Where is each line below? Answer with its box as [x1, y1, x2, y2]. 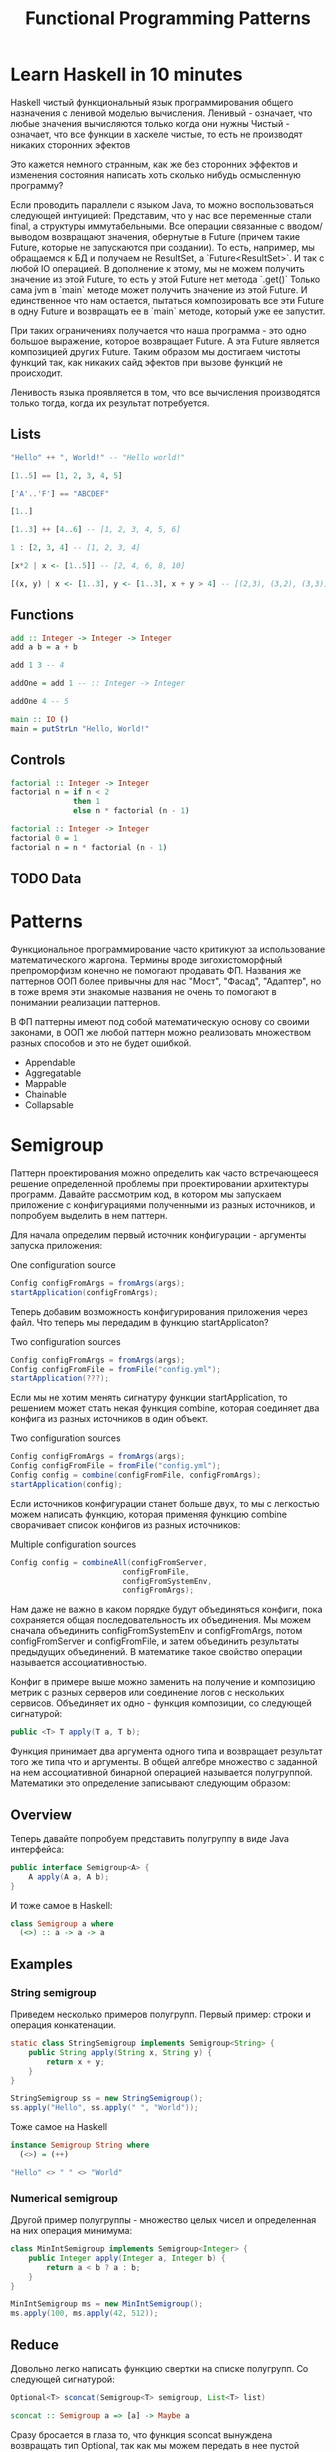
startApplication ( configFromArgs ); [10, 1287, 159, 1297]
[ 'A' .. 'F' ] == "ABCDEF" [10, 488, 110, 499]
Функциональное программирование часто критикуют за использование [10, 943, 326, 955]
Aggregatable [24, 1067, 82, 1079]
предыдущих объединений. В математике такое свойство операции [10, 1646, 303, 1658]
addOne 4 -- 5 [10, 697, 70, 707]
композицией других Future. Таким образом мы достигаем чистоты [10, 345, 301, 357]
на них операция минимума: [10, 2225, 133, 2237]
